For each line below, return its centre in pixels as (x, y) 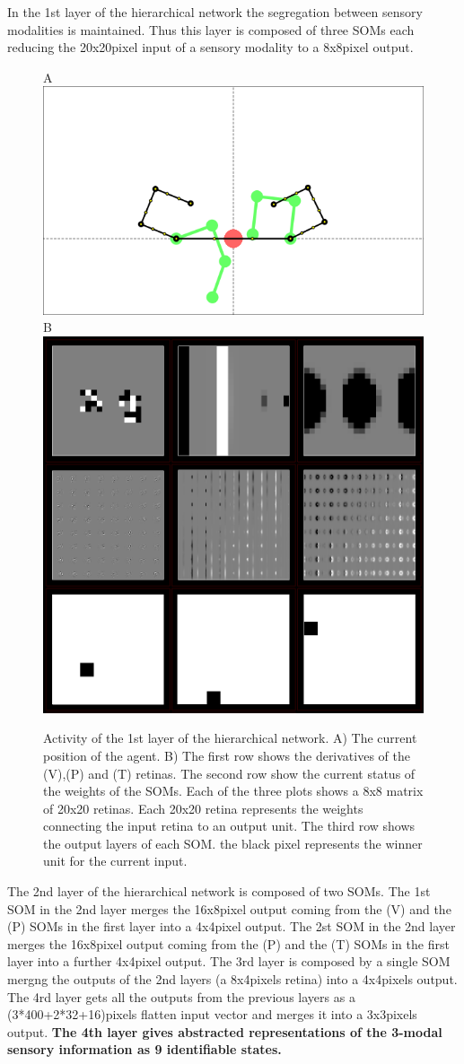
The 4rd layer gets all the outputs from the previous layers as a (181, 996)
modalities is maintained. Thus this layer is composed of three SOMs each (211, 29)
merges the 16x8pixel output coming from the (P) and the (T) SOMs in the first (228, 943)
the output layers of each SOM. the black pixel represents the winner (233, 843)
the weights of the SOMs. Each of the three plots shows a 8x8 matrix (233, 791)
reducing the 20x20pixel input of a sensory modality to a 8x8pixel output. (210, 47)
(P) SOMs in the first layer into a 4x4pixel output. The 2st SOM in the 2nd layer (232, 926)
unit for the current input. (115, 861)
